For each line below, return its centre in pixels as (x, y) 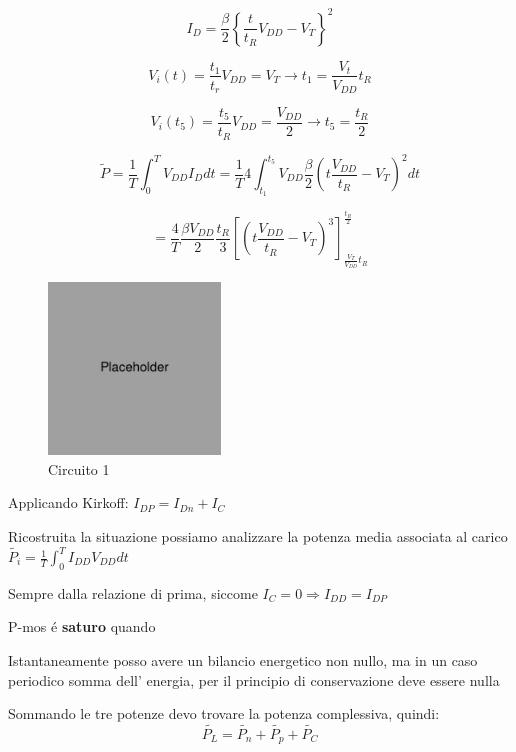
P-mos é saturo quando (82, 626)
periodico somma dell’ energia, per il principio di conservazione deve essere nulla (254, 679)
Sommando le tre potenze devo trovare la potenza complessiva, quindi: (224, 713)
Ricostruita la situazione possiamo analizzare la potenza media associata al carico (258, 535)
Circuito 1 (79, 468)
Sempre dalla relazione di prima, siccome (133, 592)
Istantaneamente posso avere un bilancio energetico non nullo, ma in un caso (243, 660)
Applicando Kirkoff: (68, 502)
